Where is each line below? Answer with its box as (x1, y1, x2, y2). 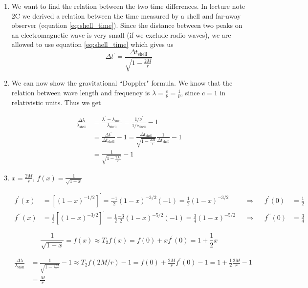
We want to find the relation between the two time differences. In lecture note (11, 1, 245, 11)
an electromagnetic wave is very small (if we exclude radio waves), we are (11, 29, 231, 40)
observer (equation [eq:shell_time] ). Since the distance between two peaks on (11, 20, 242, 30)
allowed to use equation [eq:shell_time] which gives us (11, 39, 174, 49)
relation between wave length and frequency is (11, 88, 150, 98)
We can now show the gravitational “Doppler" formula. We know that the (11, 78, 233, 88)
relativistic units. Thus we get (11, 97, 101, 107)
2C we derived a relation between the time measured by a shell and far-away (11, 10, 241, 21)
